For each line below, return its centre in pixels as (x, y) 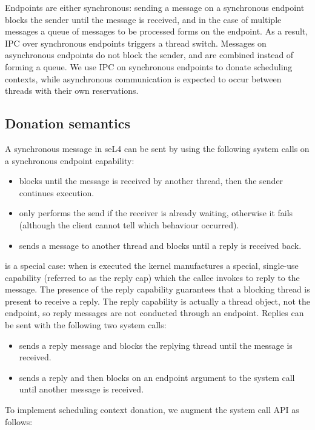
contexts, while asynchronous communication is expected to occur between (143, 78)
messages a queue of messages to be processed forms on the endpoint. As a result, (157, 31)
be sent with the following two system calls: (86, 325)
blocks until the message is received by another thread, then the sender (151, 181)
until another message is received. (81, 389)
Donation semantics (68, 123)
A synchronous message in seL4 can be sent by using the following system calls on (157, 148)
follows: (19, 421)
